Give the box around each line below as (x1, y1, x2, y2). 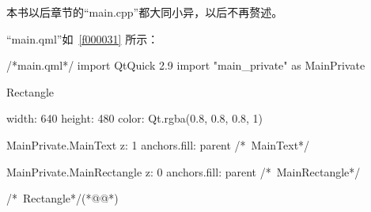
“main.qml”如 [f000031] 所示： (6, 30, 159, 47)
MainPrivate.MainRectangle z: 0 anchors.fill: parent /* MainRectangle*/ (6, 163, 361, 180)
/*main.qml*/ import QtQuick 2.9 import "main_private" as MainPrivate (6, 57, 365, 74)
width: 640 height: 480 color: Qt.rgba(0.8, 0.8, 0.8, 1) (6, 110, 263, 127)
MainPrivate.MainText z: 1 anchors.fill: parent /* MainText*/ (6, 136, 310, 153)
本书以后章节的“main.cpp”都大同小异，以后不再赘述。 (6, 4, 283, 20)
